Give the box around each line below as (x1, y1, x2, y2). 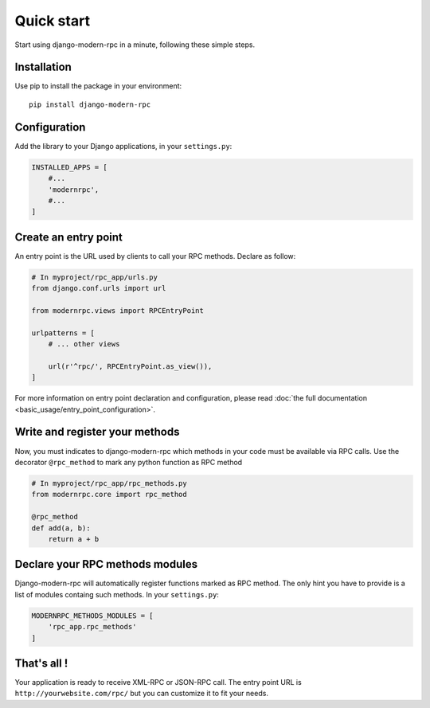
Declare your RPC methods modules (14, 557, 198, 571)
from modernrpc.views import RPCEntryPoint (31, 306, 205, 315)
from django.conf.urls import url (31, 284, 166, 293)
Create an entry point (14, 230, 123, 244)
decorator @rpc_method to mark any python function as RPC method (14, 457, 243, 467)
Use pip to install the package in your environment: (14, 81, 182, 91)
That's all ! (14, 656, 68, 670)
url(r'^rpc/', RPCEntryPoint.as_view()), (48, 362, 213, 370)
